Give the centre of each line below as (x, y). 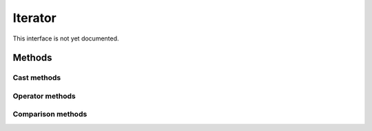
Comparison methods (50, 115)
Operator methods (44, 96)
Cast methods (37, 78)
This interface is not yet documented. (66, 38)
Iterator (34, 18)
